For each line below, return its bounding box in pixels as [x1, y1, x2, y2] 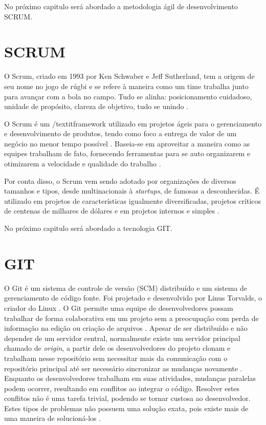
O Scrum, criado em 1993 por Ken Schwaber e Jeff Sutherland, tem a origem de [4, 71, 255, 81]
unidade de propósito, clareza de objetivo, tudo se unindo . [4, 101, 189, 112]
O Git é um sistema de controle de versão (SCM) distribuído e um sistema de [4, 282, 248, 293]
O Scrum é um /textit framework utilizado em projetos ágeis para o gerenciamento [4, 118, 262, 129]
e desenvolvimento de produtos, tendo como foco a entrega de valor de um [4, 128, 237, 139]
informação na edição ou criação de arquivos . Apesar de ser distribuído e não [4, 323, 248, 333]
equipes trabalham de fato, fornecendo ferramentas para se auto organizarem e [4, 148, 251, 159]
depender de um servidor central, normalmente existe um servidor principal [4, 332, 240, 343]
